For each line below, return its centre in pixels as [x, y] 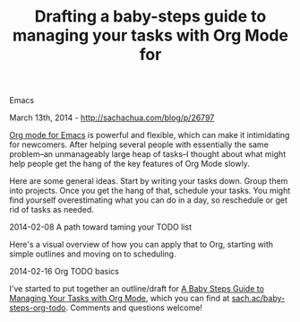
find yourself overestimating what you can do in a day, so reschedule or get [149, 200]
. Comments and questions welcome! [134, 308]
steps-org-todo [38, 308]
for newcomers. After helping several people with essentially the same [139, 144]
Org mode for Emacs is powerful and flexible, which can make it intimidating [150, 135]
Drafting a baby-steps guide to [150, 17]
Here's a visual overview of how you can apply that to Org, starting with [141, 245]
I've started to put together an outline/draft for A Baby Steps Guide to [137, 289]
